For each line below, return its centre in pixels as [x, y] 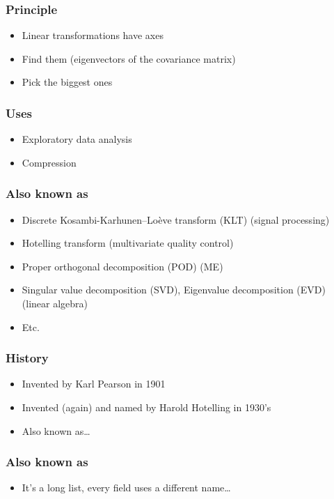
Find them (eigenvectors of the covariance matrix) [129, 58]
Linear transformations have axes [93, 35]
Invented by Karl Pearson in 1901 [94, 384]
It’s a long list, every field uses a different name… [126, 488]
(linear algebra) [55, 303]
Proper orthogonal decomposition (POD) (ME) [122, 266]
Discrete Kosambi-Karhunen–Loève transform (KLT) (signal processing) [176, 219]
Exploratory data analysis [77, 139]
